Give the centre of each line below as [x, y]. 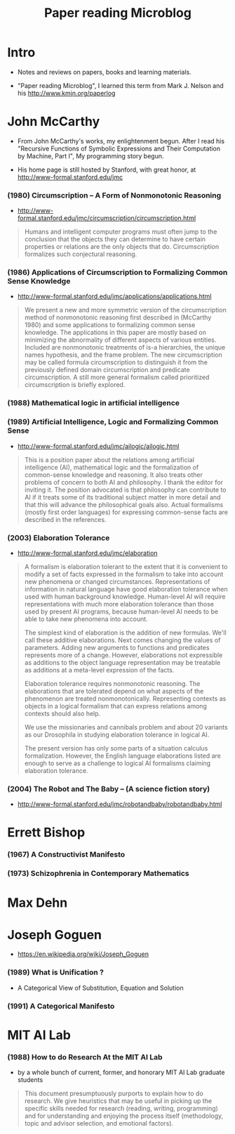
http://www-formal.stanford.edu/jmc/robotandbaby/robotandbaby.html [120, 804]
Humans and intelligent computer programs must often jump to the [121, 232]
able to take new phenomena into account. [86, 619]
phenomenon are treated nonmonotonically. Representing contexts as [125, 699]
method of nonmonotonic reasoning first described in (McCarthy [118, 317]
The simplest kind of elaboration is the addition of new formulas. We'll [125, 632]
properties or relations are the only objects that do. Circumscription [122, 247]
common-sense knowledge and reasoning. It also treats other [114, 474]
